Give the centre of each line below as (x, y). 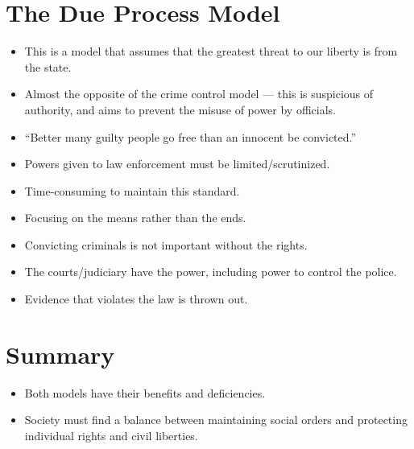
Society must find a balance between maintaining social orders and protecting (216, 420)
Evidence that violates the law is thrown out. (136, 299)
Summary (60, 354)
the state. (48, 66)
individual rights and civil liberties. (111, 435)
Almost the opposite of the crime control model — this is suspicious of (199, 94)
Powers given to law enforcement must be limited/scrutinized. (177, 164)
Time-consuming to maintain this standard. (132, 190)
